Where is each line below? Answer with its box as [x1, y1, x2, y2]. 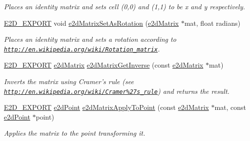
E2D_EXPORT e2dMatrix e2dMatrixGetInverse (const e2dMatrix [4, 60, 204, 70]
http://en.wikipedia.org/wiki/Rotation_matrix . [4, 43, 160, 53]
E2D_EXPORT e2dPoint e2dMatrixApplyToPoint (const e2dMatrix [4, 102, 209, 112]
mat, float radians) [184, 18, 241, 28]
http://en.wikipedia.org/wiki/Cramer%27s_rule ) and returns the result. [4, 86, 229, 96]
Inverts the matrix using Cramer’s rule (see [4, 76, 134, 87]
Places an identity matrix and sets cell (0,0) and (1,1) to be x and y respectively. [4, 1, 245, 11]
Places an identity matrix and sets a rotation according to [4, 34, 176, 44]
